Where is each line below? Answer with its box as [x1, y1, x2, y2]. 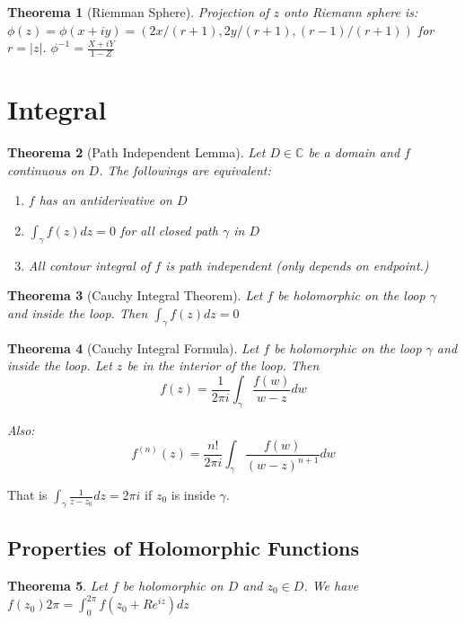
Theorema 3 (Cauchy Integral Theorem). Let [7, 286, 263, 305]
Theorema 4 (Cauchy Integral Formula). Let [7, 338, 259, 357]
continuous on [7, 160, 84, 179]
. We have [303, 576, 359, 595]
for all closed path [119, 220, 218, 239]
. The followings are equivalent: [99, 160, 271, 179]
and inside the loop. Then [7, 303, 148, 322]
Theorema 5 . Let [7, 576, 108, 595]
